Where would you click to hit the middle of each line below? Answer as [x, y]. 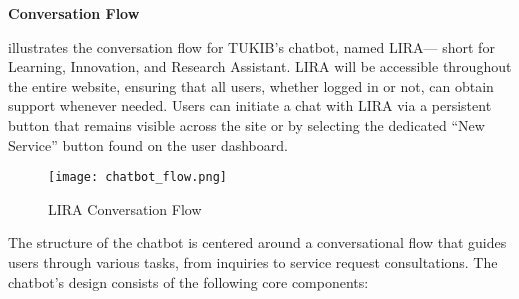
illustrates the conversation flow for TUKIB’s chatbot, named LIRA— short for [251, 46]
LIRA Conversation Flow [125, 208]
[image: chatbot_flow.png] [137, 177]
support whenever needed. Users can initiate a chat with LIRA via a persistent [250, 105]
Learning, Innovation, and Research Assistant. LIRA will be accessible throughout [260, 66]
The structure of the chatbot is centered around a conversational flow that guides [257, 242]
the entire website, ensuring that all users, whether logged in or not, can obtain [251, 85]
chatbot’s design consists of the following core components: [188, 281]
